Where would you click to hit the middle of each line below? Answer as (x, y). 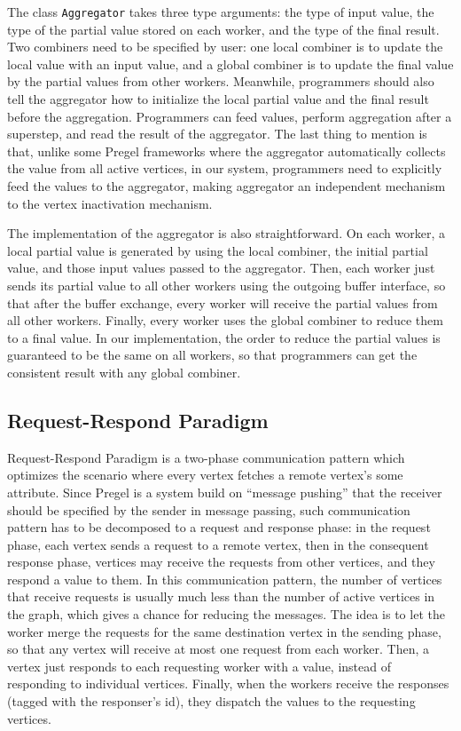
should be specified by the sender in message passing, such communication (209, 509)
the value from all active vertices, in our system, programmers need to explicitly (225, 168)
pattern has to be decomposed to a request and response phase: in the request (219, 527)
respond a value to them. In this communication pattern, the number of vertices (225, 579)
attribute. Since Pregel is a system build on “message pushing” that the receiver (225, 492)
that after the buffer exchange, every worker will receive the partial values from (223, 302)
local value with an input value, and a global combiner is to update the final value (230, 64)
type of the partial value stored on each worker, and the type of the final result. (223, 29)
